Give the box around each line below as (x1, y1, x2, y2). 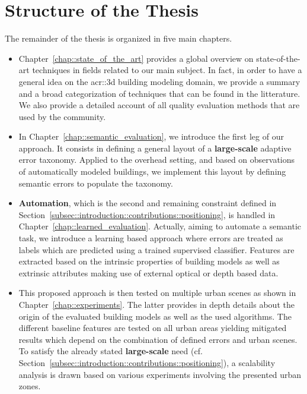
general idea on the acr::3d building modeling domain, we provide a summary (18, 75, 300, 87)
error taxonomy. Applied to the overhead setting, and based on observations (18, 153, 295, 166)
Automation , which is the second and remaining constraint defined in (18, 197, 277, 209)
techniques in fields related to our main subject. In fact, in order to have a (32, 64, 302, 76)
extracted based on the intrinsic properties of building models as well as (18, 255, 280, 267)
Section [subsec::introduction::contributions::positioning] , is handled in (18, 208, 276, 220)
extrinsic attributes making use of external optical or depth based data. (18, 266, 279, 279)
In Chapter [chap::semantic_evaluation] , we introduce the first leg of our (18, 130, 284, 143)
